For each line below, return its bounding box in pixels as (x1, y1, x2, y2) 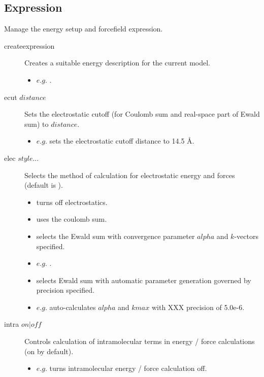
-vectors (234, 230, 258, 241)
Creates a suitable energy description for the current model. (24, 57, 211, 68)
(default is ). (24, 180, 63, 190)
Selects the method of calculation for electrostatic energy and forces (24, 169, 235, 180)
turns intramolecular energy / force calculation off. (49, 363, 207, 373)
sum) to (24, 118, 49, 129)
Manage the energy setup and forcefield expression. (4, 23, 163, 34)
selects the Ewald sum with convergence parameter (36, 230, 195, 241)
